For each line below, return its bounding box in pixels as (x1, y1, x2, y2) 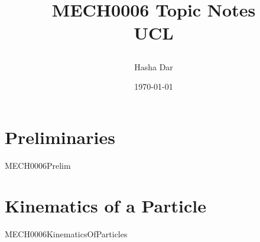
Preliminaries (5, 125, 115, 149)
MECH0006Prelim (5, 159, 71, 171)
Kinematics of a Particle (5, 194, 206, 218)
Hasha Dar (134, 60, 173, 73)
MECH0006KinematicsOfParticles (5, 228, 128, 240)
